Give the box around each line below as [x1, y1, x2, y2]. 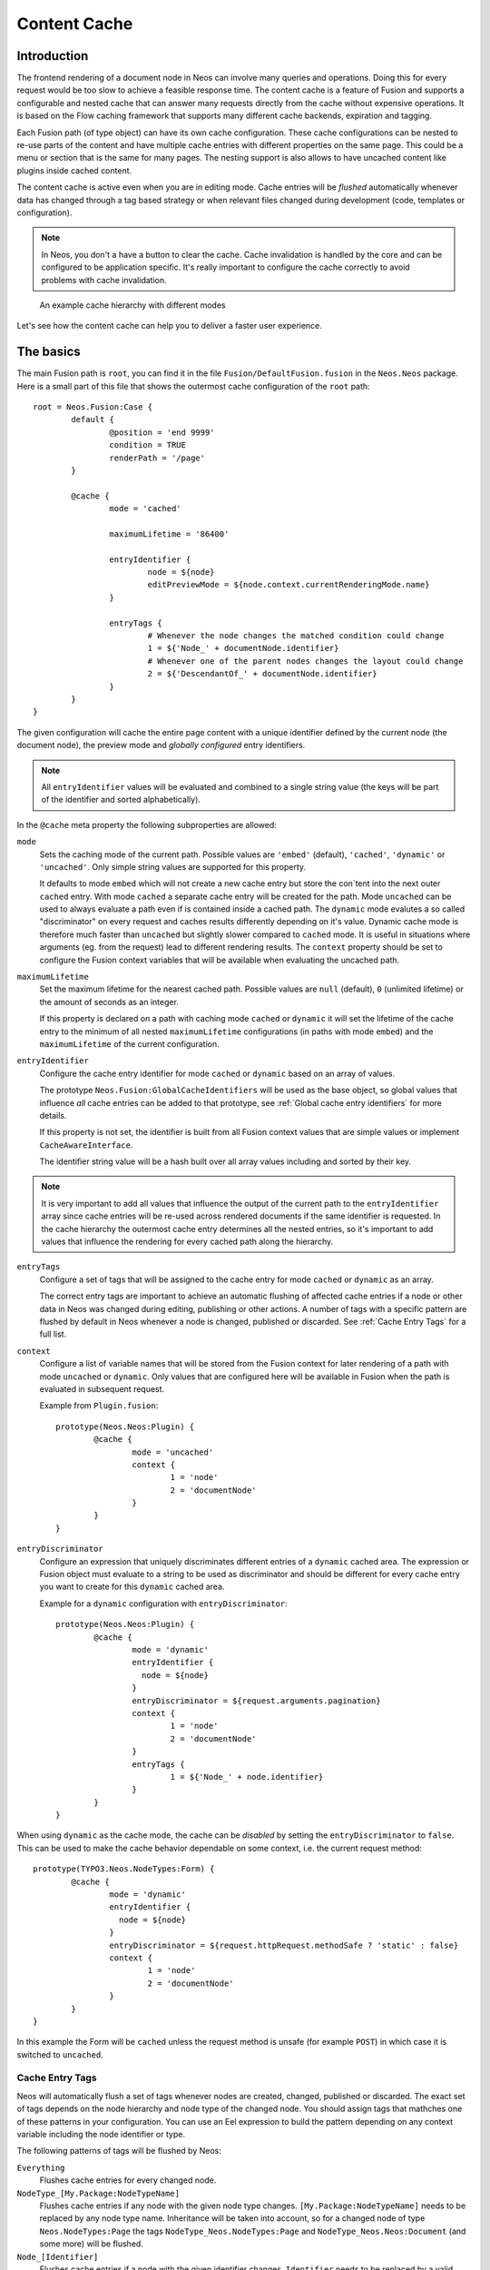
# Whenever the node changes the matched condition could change [147, 631, 445, 641]
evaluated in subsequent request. [39, 1383, 165, 1394]
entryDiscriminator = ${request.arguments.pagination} [132, 1695, 381, 1706]
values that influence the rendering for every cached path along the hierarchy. [41, 1236, 334, 1248]
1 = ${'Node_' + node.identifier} [170, 1772, 324, 1781]
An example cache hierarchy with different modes [39, 300, 226, 311]
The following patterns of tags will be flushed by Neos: [16, 2146, 221, 2156]
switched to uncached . [16, 2048, 103, 2060]
